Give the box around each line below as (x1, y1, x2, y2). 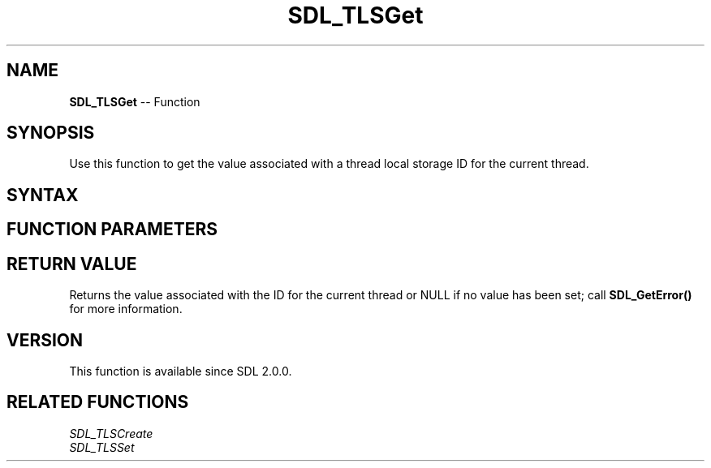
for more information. (69, 302, 183, 316)
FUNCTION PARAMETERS (6, 219, 218, 240)
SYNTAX (6, 184, 79, 205)
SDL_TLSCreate (69, 426, 153, 440)
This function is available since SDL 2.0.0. (69, 363, 292, 378)
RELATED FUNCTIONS (6, 392, 189, 413)
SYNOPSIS (6, 122, 95, 144)
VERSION (6, 329, 84, 350)
